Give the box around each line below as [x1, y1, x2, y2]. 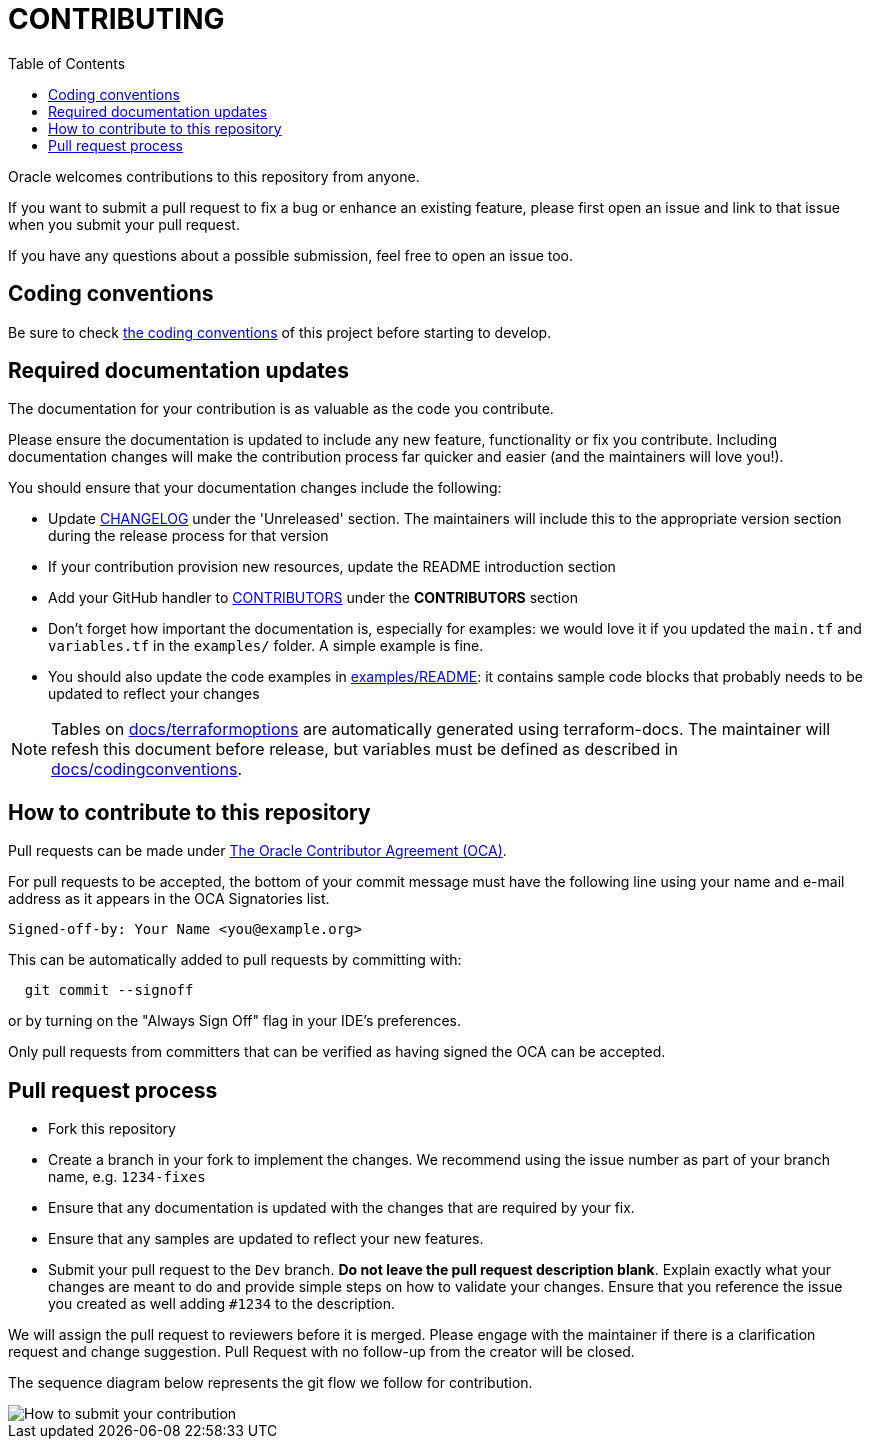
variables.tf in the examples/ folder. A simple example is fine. [48, 637, 484, 655]
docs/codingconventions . [51, 759, 243, 780]
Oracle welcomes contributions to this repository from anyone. [8, 167, 420, 185]
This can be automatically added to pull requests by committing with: [8, 951, 462, 969]
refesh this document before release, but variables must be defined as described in [51, 739, 679, 760]
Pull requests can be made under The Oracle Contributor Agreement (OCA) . [8, 842, 507, 860]
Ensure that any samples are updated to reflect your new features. [48, 1230, 484, 1248]
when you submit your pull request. [8, 215, 240, 233]
